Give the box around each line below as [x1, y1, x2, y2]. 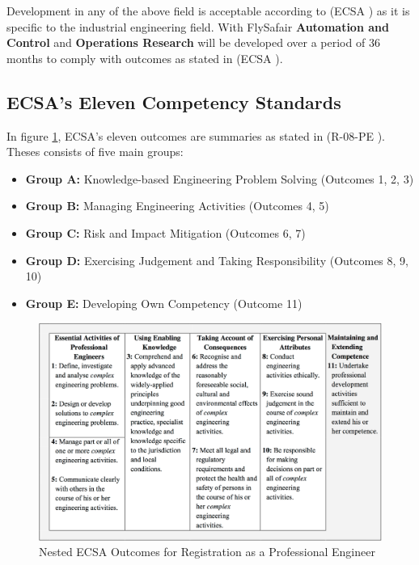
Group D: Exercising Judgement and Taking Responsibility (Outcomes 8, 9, [25, 251, 408, 268]
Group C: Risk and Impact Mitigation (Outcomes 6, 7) [25, 224, 306, 241]
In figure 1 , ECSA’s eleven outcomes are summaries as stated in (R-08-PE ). [6, 127, 385, 144]
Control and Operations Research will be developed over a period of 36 [6, 34, 380, 51]
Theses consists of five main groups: [6, 143, 184, 160]
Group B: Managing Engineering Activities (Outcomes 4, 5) [25, 197, 329, 214]
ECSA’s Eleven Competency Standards [6, 89, 341, 114]
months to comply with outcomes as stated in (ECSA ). [6, 49, 283, 66]
